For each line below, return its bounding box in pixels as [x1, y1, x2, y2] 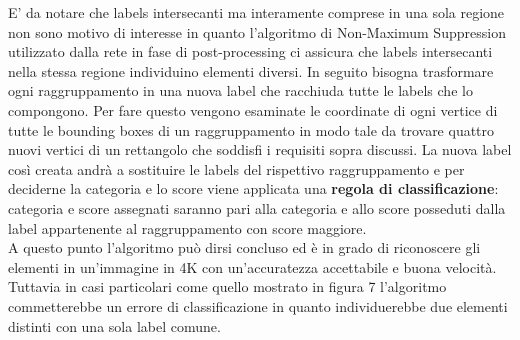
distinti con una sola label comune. [8, 315, 221, 336]
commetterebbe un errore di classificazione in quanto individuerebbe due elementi [8, 295, 508, 316]
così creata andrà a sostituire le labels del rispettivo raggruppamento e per [8, 158, 465, 179]
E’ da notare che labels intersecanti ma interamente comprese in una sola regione [8, 2, 505, 22]
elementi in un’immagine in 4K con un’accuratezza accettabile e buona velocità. [8, 256, 497, 277]
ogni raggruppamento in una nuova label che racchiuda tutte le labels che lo [8, 80, 473, 101]
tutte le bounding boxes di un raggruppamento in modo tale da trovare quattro [8, 119, 495, 140]
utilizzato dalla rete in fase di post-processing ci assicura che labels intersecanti [8, 41, 493, 62]
